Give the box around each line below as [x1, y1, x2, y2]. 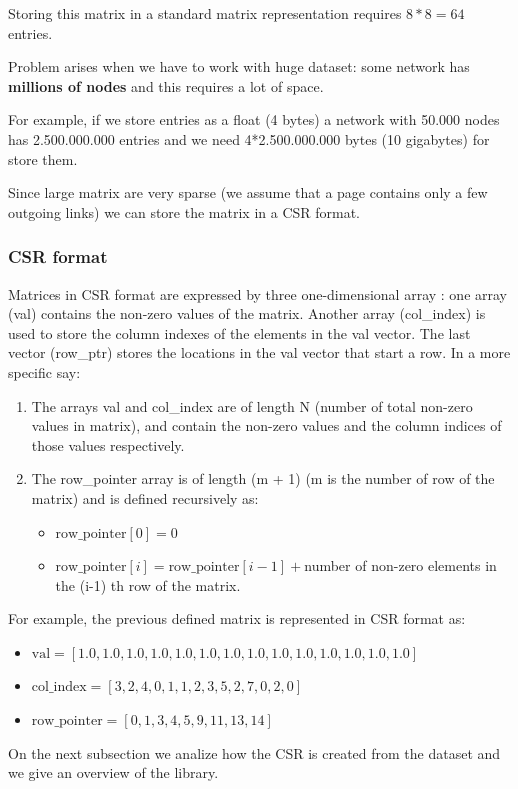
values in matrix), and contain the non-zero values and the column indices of [31, 415, 502, 436]
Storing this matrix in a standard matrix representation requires [8, 3, 402, 23]
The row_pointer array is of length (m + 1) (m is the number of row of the [31, 468, 495, 489]
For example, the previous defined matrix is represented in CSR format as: [8, 608, 466, 629]
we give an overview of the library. [8, 762, 219, 783]
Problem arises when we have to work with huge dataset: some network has [8, 56, 470, 77]
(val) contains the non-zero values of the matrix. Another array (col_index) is [8, 303, 486, 324]
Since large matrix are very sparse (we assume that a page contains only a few [8, 182, 488, 203]
